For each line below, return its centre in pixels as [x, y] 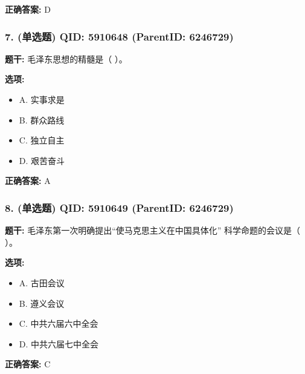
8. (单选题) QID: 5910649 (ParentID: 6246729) [119, 207]
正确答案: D [28, 9]
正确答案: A [28, 181]
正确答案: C [28, 364]
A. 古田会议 [42, 282]
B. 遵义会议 [42, 303]
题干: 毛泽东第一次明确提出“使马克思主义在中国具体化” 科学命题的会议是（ [153, 230]
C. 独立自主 [42, 140]
